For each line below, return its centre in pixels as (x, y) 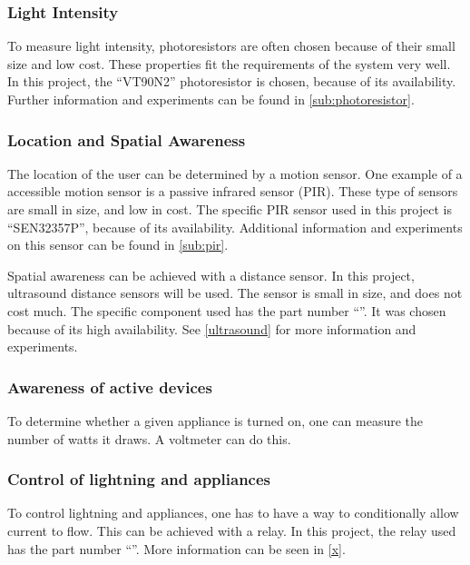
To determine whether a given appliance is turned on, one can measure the (215, 420)
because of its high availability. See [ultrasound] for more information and (212, 328)
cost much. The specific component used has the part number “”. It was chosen (227, 310)
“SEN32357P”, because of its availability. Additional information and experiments (235, 227)
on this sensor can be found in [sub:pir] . (118, 245)
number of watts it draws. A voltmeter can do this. (149, 438)
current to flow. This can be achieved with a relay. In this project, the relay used (232, 530)
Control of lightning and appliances (139, 479)
